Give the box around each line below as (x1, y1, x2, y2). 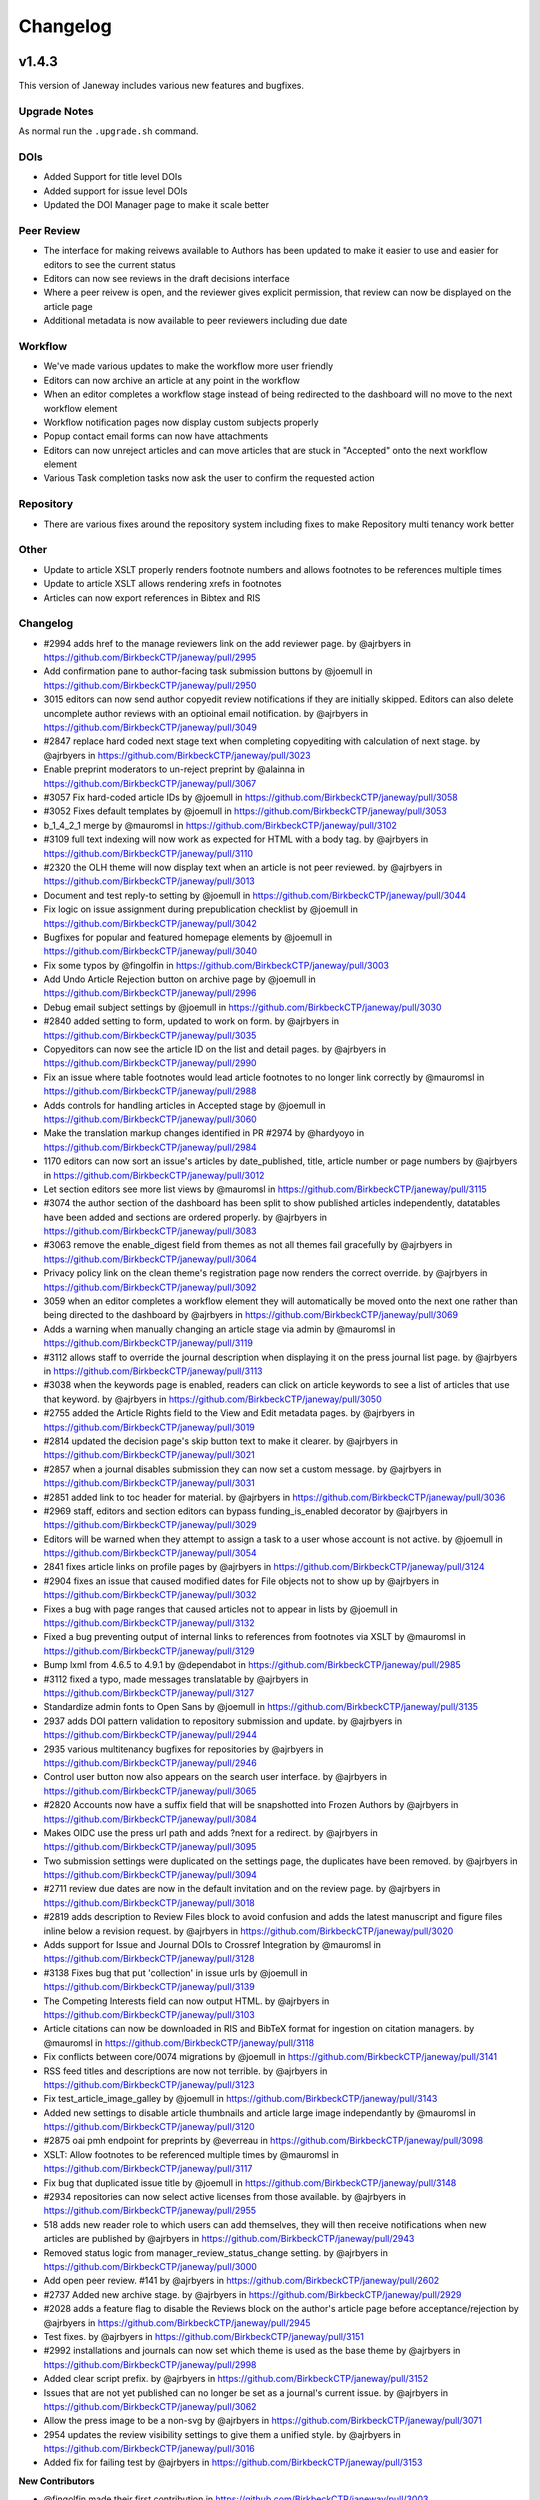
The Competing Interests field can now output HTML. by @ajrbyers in (43, 1995, 330, 2007)
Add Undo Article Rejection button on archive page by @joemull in (43, 973, 317, 985)
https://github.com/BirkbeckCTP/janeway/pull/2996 (43, 987, 257, 999)
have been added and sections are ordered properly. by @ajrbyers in (43, 1211, 328, 1223)
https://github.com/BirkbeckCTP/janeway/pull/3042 (43, 917, 257, 929)
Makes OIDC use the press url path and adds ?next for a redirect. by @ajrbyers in (43, 1826, 379, 1839)
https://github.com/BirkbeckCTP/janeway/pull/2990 (43, 1057, 257, 1069)
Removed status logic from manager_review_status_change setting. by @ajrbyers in (43, 2246, 389, 2259)
